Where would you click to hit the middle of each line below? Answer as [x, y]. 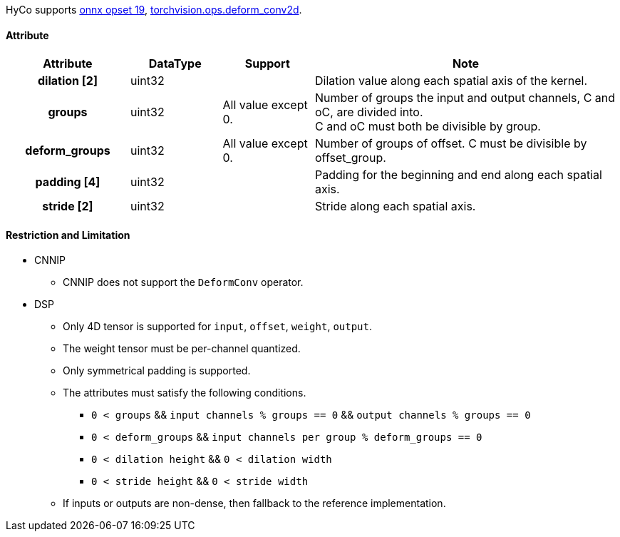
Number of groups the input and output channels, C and [465, 98]
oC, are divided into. [369, 112]
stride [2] [68, 206]
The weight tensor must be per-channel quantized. [182, 349]
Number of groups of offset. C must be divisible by [451, 144]
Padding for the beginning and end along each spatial [459, 175]
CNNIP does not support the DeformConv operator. [183, 282]
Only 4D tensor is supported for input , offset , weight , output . [217, 327]
